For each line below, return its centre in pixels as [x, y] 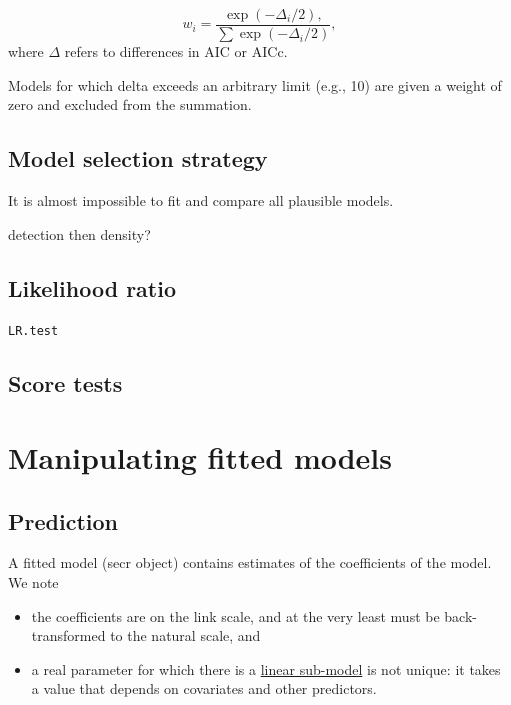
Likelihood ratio [92, 287]
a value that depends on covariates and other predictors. [204, 688]
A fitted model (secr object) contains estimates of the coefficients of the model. [250, 562]
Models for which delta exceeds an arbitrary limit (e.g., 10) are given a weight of [255, 84]
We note [33, 582]
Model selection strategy [138, 158]
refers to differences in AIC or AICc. [176, 51]
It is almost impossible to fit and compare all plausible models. [201, 200]
